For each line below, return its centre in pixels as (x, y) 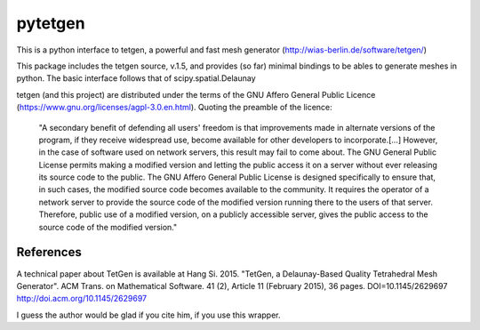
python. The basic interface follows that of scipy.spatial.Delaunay (136, 78)
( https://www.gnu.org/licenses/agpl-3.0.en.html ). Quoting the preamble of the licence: (174, 108)
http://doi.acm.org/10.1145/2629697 (81, 299)
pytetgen (51, 23)
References (49, 252)
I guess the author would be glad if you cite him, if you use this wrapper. (148, 315)
